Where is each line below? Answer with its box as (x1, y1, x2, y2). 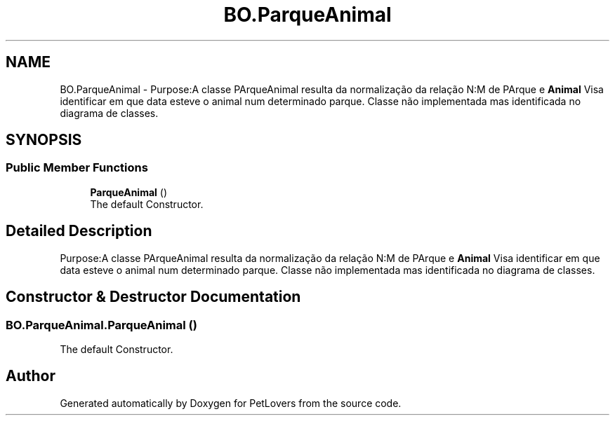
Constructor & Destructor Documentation (6, 288, 301, 306)
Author (6, 367, 55, 385)
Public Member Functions (6, 160, 148, 175)
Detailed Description (6, 222, 152, 240)
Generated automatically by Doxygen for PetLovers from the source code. (60, 396, 402, 409)
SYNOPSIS (6, 131, 82, 149)
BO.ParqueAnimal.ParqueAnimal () (6, 317, 197, 332)
